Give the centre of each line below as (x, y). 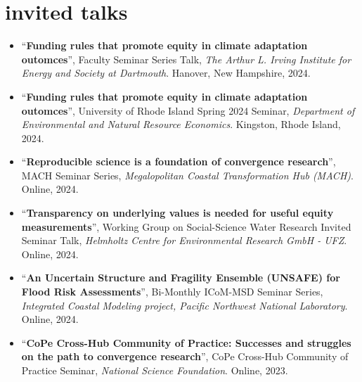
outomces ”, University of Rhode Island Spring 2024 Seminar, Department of (188, 110)
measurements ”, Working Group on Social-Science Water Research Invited (186, 226)
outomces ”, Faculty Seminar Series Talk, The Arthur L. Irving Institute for (186, 59)
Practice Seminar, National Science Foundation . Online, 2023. (155, 370)
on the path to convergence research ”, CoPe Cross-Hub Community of (185, 356)
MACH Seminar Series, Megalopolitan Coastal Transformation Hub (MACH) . (187, 175)
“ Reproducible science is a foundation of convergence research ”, (179, 161)
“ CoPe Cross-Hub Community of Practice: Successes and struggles (186, 342)
